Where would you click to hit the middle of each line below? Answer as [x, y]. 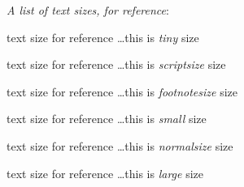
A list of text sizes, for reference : [88, 10]
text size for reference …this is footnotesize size [122, 91]
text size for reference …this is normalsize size [120, 145]
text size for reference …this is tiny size [103, 37]
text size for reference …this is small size [107, 119]
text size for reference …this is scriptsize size [116, 64]
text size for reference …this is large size [105, 173]
